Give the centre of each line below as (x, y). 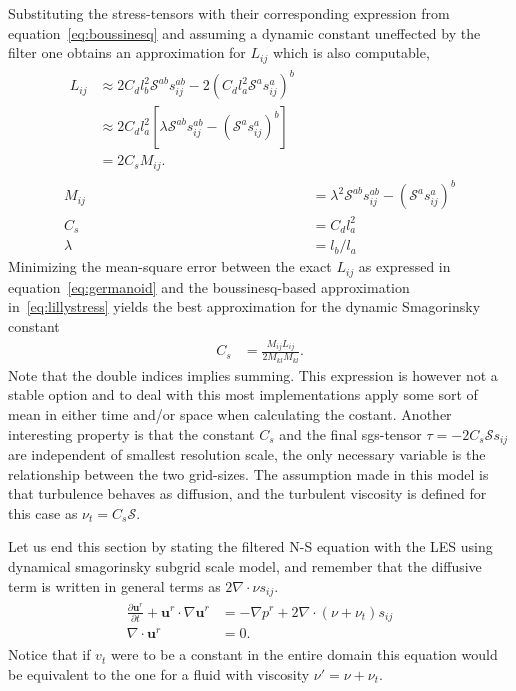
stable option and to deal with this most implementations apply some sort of (243, 394)
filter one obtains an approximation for (127, 52)
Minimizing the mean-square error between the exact (170, 266)
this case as (43, 512)
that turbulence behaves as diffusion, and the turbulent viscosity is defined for (247, 493)
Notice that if (49, 654)
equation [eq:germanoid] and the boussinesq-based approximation (209, 286)
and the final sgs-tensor (350, 433)
